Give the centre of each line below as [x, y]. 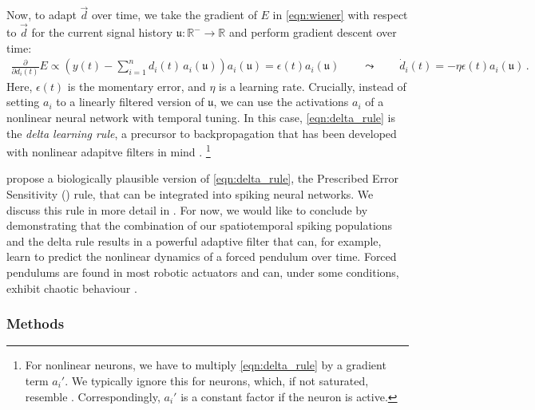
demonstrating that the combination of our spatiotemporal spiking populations [200, 225]
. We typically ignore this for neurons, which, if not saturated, [217, 381]
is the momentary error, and [137, 86]
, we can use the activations [281, 102]
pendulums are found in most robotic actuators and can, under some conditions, [203, 272]
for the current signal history [102, 32]
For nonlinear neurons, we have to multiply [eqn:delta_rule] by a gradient [206, 365]
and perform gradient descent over [313, 32]
